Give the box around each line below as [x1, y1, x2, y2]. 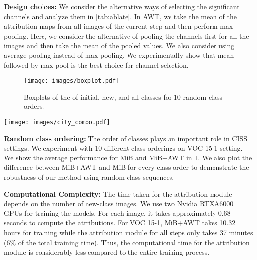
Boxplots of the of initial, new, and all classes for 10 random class [24, 91, 223, 102]
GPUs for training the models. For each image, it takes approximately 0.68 [4, 208, 231, 218]
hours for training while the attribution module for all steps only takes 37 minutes [4, 227, 253, 237]
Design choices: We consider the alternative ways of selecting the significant [4, 1, 240, 11]
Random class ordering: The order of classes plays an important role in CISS [4, 133, 248, 143]
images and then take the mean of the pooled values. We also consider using [4, 40, 235, 51]
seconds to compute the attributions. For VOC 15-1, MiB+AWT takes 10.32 [4, 217, 236, 228]
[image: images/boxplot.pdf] [24, 77, 120, 85]
